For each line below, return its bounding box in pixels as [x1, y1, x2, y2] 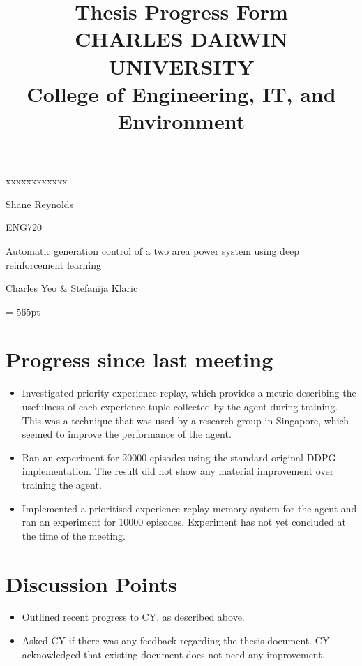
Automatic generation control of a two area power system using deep [6, 243, 300, 258]
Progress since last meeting [6, 345, 273, 373]
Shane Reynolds [6, 196, 74, 211]
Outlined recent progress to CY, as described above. [22, 609, 245, 624]
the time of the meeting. [22, 528, 126, 542]
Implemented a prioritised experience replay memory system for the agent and [22, 501, 357, 515]
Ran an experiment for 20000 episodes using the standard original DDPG [22, 450, 336, 464]
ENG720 [6, 220, 43, 235]
